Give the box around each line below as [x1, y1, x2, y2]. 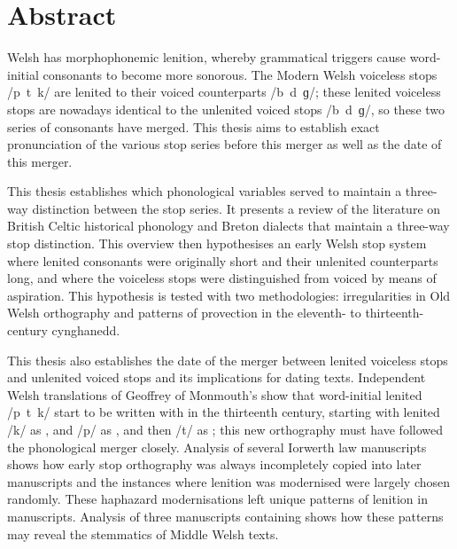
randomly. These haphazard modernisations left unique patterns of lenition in [7, 490, 428, 508]
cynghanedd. [51, 321, 120, 340]
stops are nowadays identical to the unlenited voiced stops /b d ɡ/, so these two [7, 99, 445, 118]
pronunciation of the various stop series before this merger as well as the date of [7, 135, 442, 153]
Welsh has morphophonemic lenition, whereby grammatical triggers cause [7, 48, 407, 67]
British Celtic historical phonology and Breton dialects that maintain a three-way [7, 216, 450, 235]
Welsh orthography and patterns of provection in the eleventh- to [7, 303, 361, 322]
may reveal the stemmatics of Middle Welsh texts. [7, 524, 279, 543]
